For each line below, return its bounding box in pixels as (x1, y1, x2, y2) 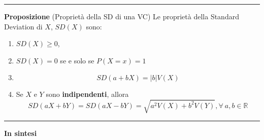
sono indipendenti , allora (46, 89, 129, 99)
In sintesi (4, 127, 37, 138)
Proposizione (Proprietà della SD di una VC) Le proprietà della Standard (4, 11, 239, 21)
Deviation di (4, 21, 43, 31)
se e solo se (60, 55, 94, 65)
